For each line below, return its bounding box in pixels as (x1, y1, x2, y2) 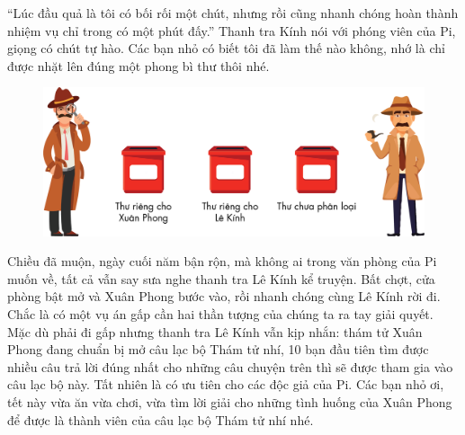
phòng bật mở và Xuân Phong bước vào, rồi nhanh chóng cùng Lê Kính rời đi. (7, 287, 441, 306)
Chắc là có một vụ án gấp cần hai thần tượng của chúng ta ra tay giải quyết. (7, 304, 434, 323)
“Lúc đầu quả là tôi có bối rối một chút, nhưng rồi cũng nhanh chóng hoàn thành (7, 4, 459, 22)
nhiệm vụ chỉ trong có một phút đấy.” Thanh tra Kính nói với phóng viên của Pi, (7, 21, 456, 40)
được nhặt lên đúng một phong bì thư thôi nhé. (7, 56, 270, 75)
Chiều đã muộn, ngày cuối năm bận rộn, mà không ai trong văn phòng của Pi (7, 252, 437, 271)
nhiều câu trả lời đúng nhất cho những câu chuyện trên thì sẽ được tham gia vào (7, 357, 453, 376)
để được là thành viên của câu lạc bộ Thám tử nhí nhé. (7, 410, 314, 429)
